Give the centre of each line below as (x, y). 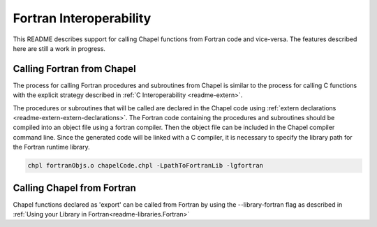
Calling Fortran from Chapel (74, 69)
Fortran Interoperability (82, 18)
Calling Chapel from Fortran (74, 188)
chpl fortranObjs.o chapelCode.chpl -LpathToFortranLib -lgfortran (146, 166)
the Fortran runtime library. (51, 147)
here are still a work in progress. (59, 48)
